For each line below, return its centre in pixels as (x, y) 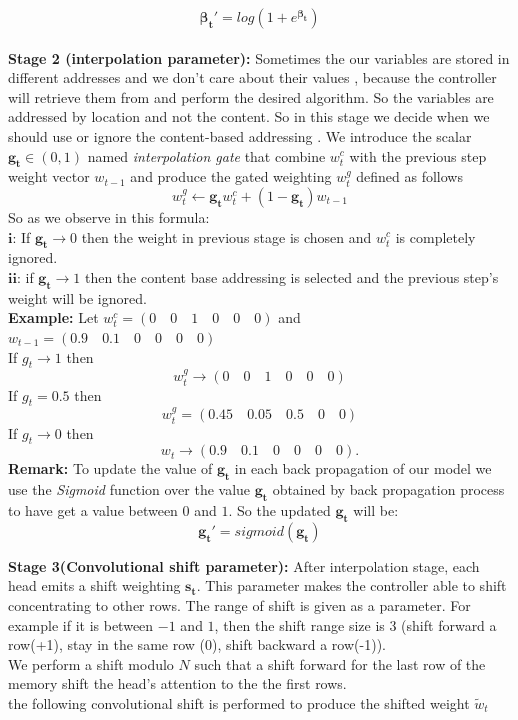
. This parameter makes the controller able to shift (351, 585)
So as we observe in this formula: (109, 216)
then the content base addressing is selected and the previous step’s (291, 276)
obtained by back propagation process (388, 489)
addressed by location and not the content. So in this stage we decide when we (249, 116)
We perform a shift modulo (91, 663)
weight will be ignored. (77, 297)
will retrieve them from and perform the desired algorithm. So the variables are (251, 96)
